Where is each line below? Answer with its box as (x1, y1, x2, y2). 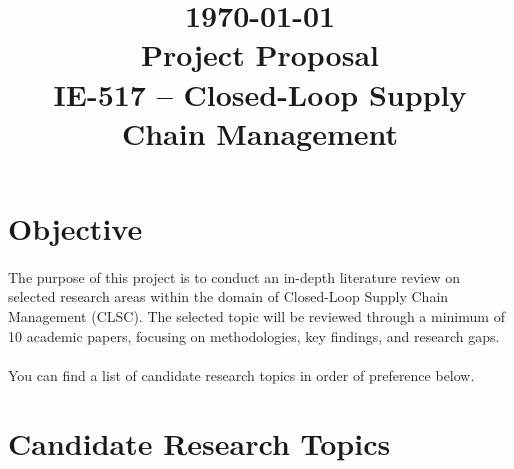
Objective (8, 207, 143, 248)
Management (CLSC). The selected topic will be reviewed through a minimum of (8, 305, 505, 326)
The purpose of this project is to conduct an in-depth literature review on (8, 266, 460, 287)
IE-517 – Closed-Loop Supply (53, 73, 467, 114)
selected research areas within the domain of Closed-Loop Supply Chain (8, 286, 449, 307)
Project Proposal (141, 34, 379, 75)
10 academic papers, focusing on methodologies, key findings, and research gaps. (8, 325, 500, 346)
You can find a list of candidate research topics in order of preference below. (8, 364, 475, 385)
